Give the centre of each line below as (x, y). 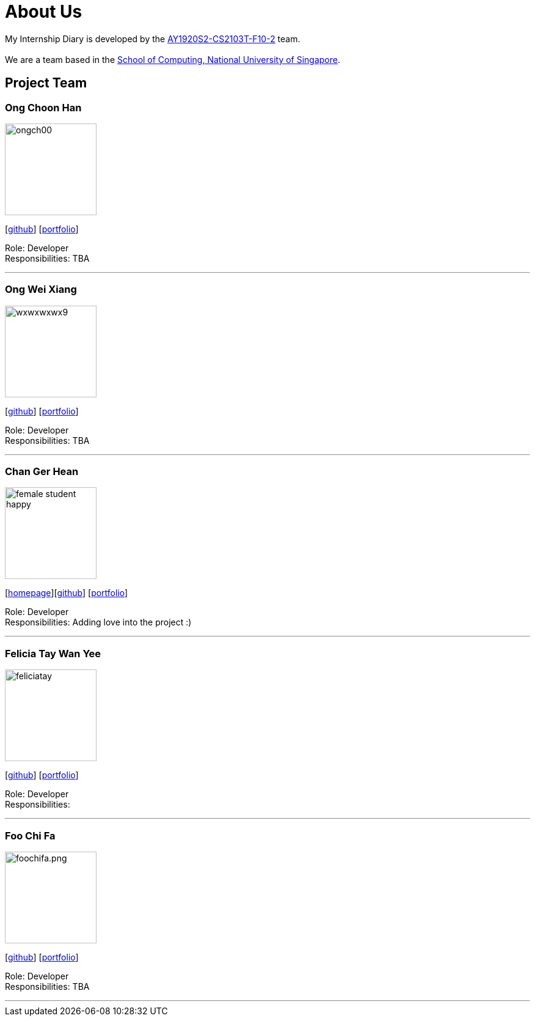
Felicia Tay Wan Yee (53, 653)
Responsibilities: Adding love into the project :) (98, 622)
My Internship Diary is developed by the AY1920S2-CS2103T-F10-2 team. (153, 39)
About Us (44, 12)
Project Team (46, 83)
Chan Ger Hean (42, 472)
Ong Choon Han (43, 107)
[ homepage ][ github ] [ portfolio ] (67, 593)
